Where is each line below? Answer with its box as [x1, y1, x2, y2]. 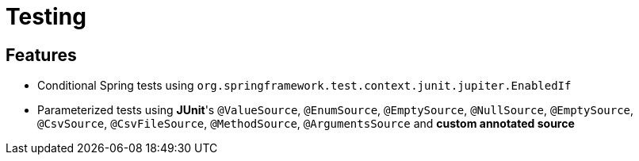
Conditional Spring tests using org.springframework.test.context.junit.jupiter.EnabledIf [37, 79, 572, 93]
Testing [6, 3, 86, 30]
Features [6, 44, 77, 65]
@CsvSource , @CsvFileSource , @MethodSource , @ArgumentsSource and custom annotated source [37, 117, 575, 131]
